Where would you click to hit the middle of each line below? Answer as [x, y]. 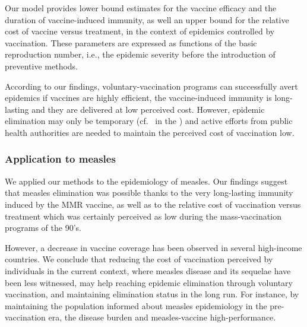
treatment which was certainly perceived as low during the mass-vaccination [143, 216]
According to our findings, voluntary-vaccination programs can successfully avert [151, 86]
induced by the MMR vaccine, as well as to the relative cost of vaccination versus [153, 204]
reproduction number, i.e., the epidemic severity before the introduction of [140, 54]
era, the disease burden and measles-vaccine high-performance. [162, 317]
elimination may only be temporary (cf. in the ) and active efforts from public [149, 121]
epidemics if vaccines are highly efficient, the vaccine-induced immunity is [138, 98]
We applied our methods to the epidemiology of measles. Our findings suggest [146, 181]
